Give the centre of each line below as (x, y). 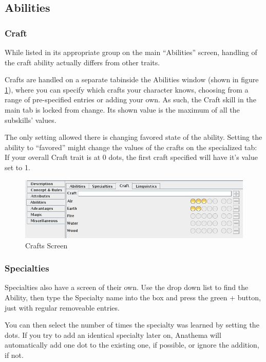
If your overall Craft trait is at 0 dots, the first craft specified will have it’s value (131, 157)
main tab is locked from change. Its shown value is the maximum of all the (122, 109)
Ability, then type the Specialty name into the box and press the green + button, (133, 297)
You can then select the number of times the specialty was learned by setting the (132, 325)
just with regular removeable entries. (62, 307)
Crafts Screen (46, 245)
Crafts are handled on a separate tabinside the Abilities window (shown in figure (132, 79)
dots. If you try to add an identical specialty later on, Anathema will (113, 334)
